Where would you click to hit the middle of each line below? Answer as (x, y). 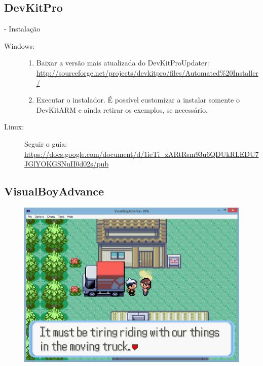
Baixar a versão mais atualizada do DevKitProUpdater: (123, 63)
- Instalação (22, 29)
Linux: (14, 127)
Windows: (19, 45)
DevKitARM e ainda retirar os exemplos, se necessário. (122, 109)
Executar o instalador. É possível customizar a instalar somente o (138, 100)
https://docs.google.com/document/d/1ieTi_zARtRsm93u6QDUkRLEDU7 (142, 154)
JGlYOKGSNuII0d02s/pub (67, 164)
